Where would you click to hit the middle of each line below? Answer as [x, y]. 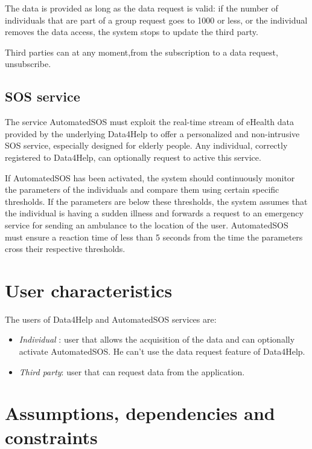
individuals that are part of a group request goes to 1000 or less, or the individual [156, 20]
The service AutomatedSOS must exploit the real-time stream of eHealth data [150, 122]
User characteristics [89, 290]
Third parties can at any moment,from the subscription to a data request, [142, 52]
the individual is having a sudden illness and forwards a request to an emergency [154, 213]
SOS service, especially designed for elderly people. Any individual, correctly [146, 145]
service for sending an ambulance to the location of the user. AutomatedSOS [147, 224]
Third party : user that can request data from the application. [132, 371]
